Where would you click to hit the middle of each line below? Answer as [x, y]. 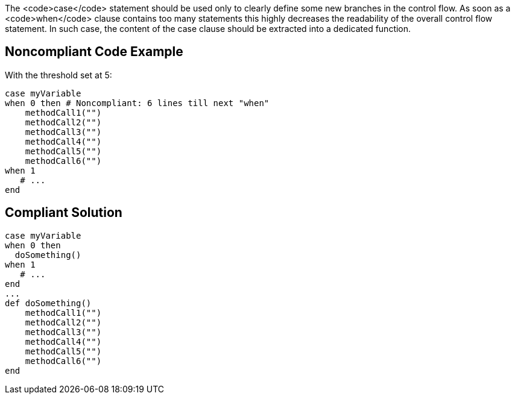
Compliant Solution [64, 213]
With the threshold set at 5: [58, 75]
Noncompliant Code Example [94, 52]
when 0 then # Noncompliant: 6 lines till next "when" [137, 103]
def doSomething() [48, 303]
